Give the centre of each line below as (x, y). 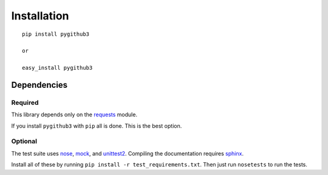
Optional (24, 141)
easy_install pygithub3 (57, 68)
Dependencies (39, 85)
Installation (40, 16)
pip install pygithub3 (56, 34)
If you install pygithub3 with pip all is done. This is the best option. (97, 126)
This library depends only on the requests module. (74, 114)
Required (25, 102)
